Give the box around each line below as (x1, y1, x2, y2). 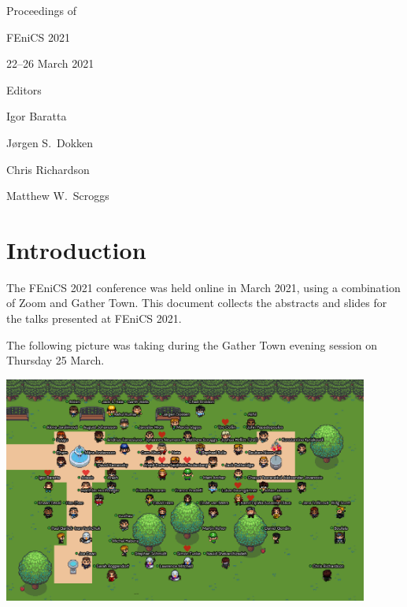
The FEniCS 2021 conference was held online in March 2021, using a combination (6, 279, 401, 295)
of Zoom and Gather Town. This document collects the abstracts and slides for (6, 294, 387, 311)
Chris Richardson (6, 161, 90, 177)
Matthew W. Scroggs (6, 187, 109, 204)
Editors (6, 81, 42, 98)
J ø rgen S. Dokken (6, 134, 94, 150)
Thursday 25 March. (6, 352, 105, 368)
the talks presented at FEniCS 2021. (6, 310, 182, 327)
